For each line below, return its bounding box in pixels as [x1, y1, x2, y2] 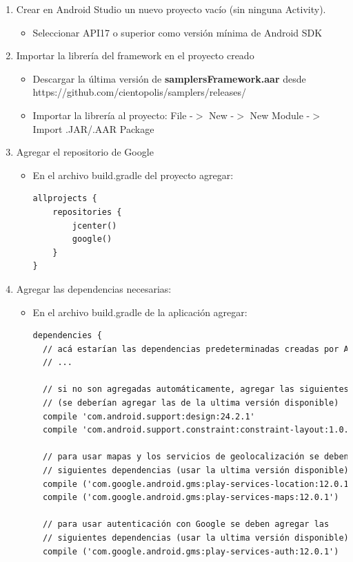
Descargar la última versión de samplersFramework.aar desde [32, 71, 306, 85]
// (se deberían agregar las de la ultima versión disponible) [42, 398, 339, 408]
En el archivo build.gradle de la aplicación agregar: [32, 304, 248, 319]
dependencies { [32, 331, 102, 341]
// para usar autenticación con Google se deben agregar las [42, 519, 330, 530]
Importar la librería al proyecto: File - [32, 107, 193, 122]
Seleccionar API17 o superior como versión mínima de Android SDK [32, 25, 323, 39]
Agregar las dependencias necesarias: [16, 281, 172, 295]
